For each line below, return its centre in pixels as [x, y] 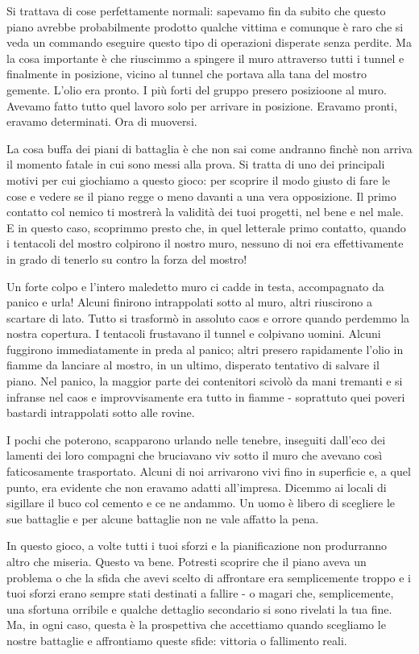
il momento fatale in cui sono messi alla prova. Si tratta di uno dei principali [196, 164]
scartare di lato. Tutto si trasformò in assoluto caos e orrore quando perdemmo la [208, 317]
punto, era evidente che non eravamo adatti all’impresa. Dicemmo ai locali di [197, 487]
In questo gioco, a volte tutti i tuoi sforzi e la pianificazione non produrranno [197, 546]
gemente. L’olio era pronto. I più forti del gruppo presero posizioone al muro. [197, 89]
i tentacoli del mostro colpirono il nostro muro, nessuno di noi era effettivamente [205, 243]
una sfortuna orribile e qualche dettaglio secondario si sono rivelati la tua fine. [199, 608]
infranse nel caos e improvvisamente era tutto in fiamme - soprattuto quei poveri [206, 396]
